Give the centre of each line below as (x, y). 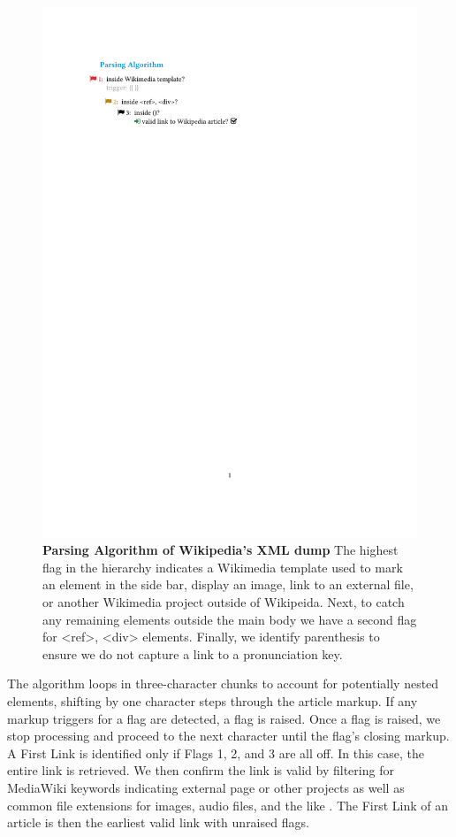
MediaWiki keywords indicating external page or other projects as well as (206, 787)
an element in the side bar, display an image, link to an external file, (228, 584)
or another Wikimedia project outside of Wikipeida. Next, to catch (224, 602)
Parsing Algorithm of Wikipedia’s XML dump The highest (220, 550)
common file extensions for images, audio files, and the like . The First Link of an (228, 805)
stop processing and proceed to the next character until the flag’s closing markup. (228, 736)
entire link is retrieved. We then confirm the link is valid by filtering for (201, 770)
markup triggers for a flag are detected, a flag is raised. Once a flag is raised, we (224, 718)
